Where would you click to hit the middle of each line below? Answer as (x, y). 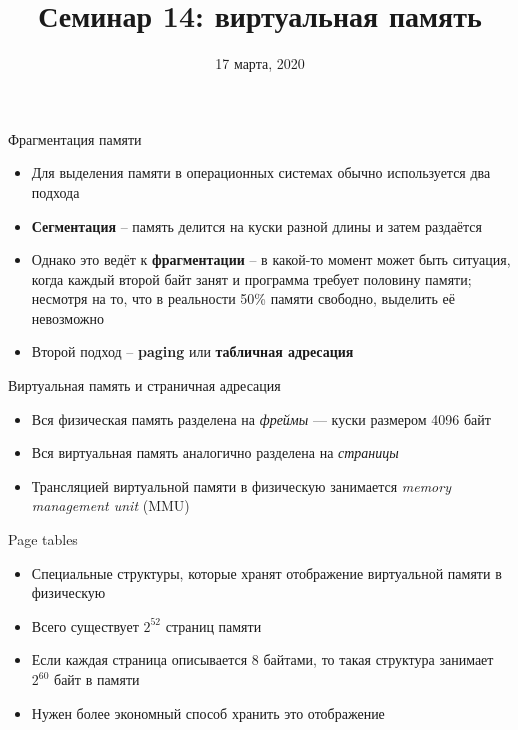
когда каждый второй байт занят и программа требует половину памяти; (251, 278)
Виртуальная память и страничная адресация (144, 385)
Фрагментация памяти (75, 138)
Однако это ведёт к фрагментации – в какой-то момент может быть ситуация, (271, 259)
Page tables (43, 539)
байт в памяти (97, 679)
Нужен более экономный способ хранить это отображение (208, 712)
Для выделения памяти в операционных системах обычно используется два (261, 172)
